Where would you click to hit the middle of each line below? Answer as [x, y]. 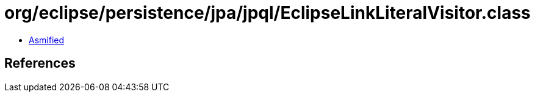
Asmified [47, 40]
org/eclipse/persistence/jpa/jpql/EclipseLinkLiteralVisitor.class [267, 13]
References [40, 63]
